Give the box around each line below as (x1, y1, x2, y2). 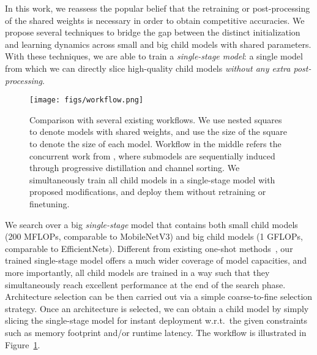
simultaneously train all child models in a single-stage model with (29, 173, 275, 186)
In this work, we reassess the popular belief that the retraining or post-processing (5, 2, 310, 14)
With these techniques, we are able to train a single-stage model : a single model (5, 50, 303, 63)
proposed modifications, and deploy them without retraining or (29, 185, 266, 198)
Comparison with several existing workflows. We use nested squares (29, 113, 282, 126)
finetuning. (29, 197, 70, 210)
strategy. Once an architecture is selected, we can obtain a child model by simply (5, 302, 309, 315)
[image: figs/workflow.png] (29, 96, 144, 105)
